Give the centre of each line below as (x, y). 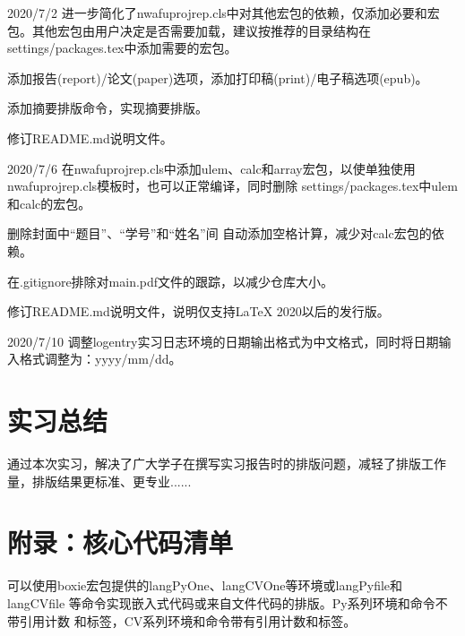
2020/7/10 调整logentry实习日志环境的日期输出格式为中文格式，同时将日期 (223, 341)
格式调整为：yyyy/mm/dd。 (100, 359)
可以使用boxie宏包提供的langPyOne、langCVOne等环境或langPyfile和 (205, 585)
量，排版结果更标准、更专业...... (99, 481)
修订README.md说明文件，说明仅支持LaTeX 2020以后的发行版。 (198, 311)
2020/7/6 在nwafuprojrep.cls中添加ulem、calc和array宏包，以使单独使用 (211, 168)
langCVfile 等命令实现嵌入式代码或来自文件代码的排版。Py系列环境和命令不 (228, 602)
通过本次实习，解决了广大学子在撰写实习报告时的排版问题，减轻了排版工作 (227, 464)
